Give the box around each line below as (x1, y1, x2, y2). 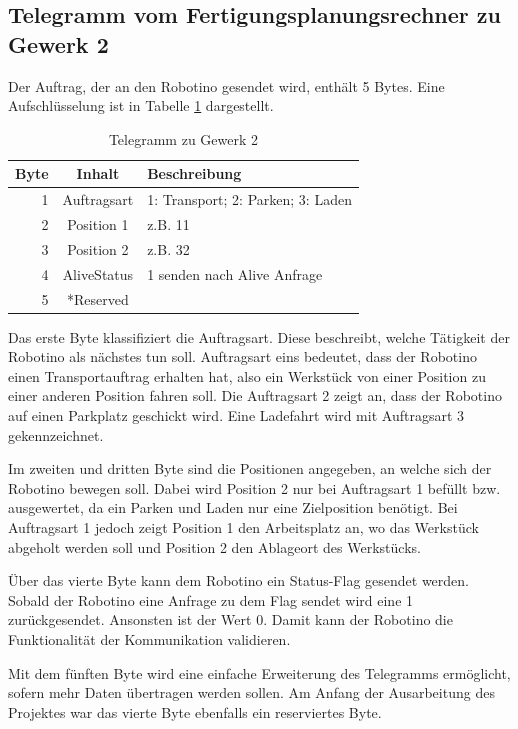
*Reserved (67, 288, 129, 309)
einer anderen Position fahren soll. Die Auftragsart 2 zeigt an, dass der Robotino (8, 385, 502, 406)
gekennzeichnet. (8, 424, 104, 445)
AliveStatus (62, 263, 134, 284)
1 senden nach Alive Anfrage (147, 263, 323, 284)
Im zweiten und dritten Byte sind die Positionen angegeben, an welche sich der (8, 458, 492, 479)
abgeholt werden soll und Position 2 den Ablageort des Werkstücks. (8, 536, 421, 557)
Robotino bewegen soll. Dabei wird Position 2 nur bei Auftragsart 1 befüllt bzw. (8, 477, 501, 498)
